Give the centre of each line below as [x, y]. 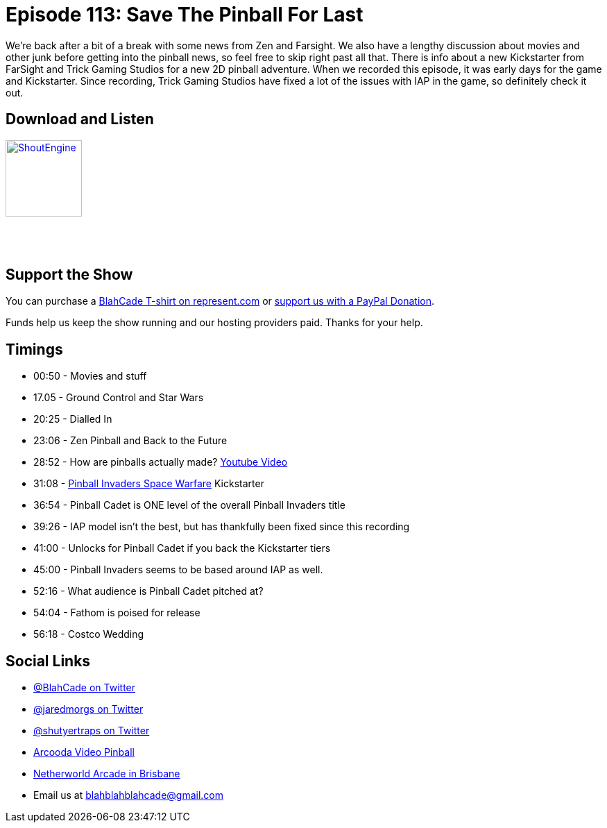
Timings [34, 349]
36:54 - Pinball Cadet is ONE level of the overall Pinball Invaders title [189, 505]
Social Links [48, 661]
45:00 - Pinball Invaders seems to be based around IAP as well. [178, 570]
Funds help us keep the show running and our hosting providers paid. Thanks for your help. [214, 323]
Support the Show [69, 275]
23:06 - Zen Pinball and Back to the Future [130, 441]
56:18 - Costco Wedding [89, 634]
